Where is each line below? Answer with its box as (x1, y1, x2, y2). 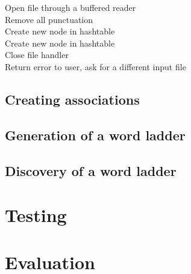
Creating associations (5, 90, 140, 108)
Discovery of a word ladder (5, 161, 177, 180)
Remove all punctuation (5, 13, 93, 25)
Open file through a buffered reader (5, 1, 136, 13)
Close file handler (5, 48, 69, 61)
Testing (5, 203, 67, 227)
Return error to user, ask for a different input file (5, 60, 186, 73)
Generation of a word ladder (5, 125, 186, 144)
